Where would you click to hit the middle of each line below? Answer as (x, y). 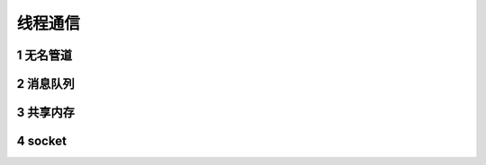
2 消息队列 (46, 84)
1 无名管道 (45, 55)
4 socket (42, 141)
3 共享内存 (46, 113)
